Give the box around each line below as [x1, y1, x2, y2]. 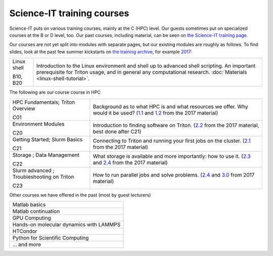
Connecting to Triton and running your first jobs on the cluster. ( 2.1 [93, 137, 251, 144]
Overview [12, 105, 35, 112]
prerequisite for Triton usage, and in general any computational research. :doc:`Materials [36, 69, 247, 76]
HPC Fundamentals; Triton [12, 99, 75, 106]
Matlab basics [12, 201, 46, 208]
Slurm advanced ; [12, 167, 55, 174]
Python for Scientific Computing [12, 234, 89, 241]
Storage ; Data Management [12, 151, 80, 158]
